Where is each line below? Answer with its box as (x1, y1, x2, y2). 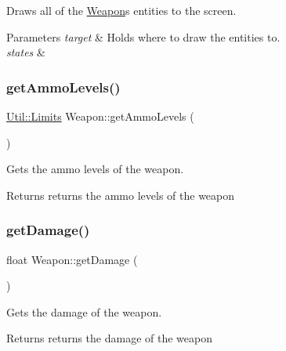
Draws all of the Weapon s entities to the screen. (6, 2, 237, 18)
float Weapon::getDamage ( (6, 251, 138, 267)
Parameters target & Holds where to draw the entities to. (6, 28, 281, 45)
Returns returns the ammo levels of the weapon (6, 186, 235, 203)
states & (6, 44, 45, 60)
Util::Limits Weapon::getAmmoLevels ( (6, 108, 194, 124)
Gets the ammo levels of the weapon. (6, 161, 184, 177)
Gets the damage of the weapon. (6, 303, 162, 320)
